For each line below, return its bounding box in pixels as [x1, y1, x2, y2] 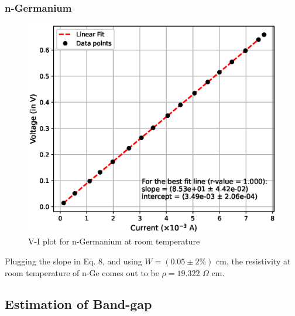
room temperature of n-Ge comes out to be [5, 266, 159, 278]
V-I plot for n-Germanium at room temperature [28, 235, 200, 247]
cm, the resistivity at [216, 254, 291, 267]
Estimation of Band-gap [5, 295, 152, 313]
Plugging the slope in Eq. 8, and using [5, 254, 142, 267]
